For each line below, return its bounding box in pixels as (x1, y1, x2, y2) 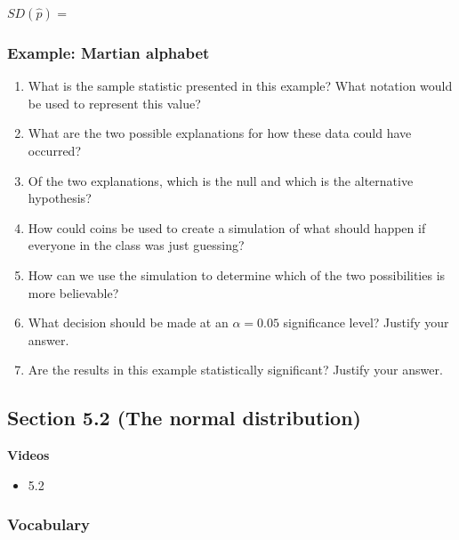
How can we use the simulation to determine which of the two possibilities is (28, 265, 446, 284)
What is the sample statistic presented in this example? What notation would (28, 77, 453, 95)
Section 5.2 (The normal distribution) (7, 404, 361, 431)
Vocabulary (7, 513, 91, 536)
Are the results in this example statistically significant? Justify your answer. (28, 360, 443, 379)
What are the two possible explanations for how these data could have (28, 124, 412, 142)
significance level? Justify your (283, 313, 449, 332)
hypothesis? (28, 189, 92, 207)
